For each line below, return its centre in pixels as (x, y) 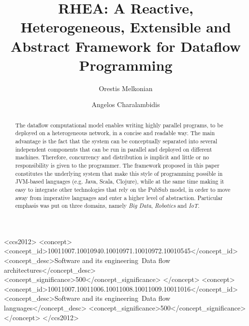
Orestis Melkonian (126, 88)
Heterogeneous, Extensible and (126, 27)
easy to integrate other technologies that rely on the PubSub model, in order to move (123, 189)
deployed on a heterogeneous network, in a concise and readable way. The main (115, 133)
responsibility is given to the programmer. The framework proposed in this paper (117, 165)
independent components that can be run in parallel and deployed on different (114, 149)
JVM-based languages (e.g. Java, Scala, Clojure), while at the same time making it (120, 181)
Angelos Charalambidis (126, 104)
